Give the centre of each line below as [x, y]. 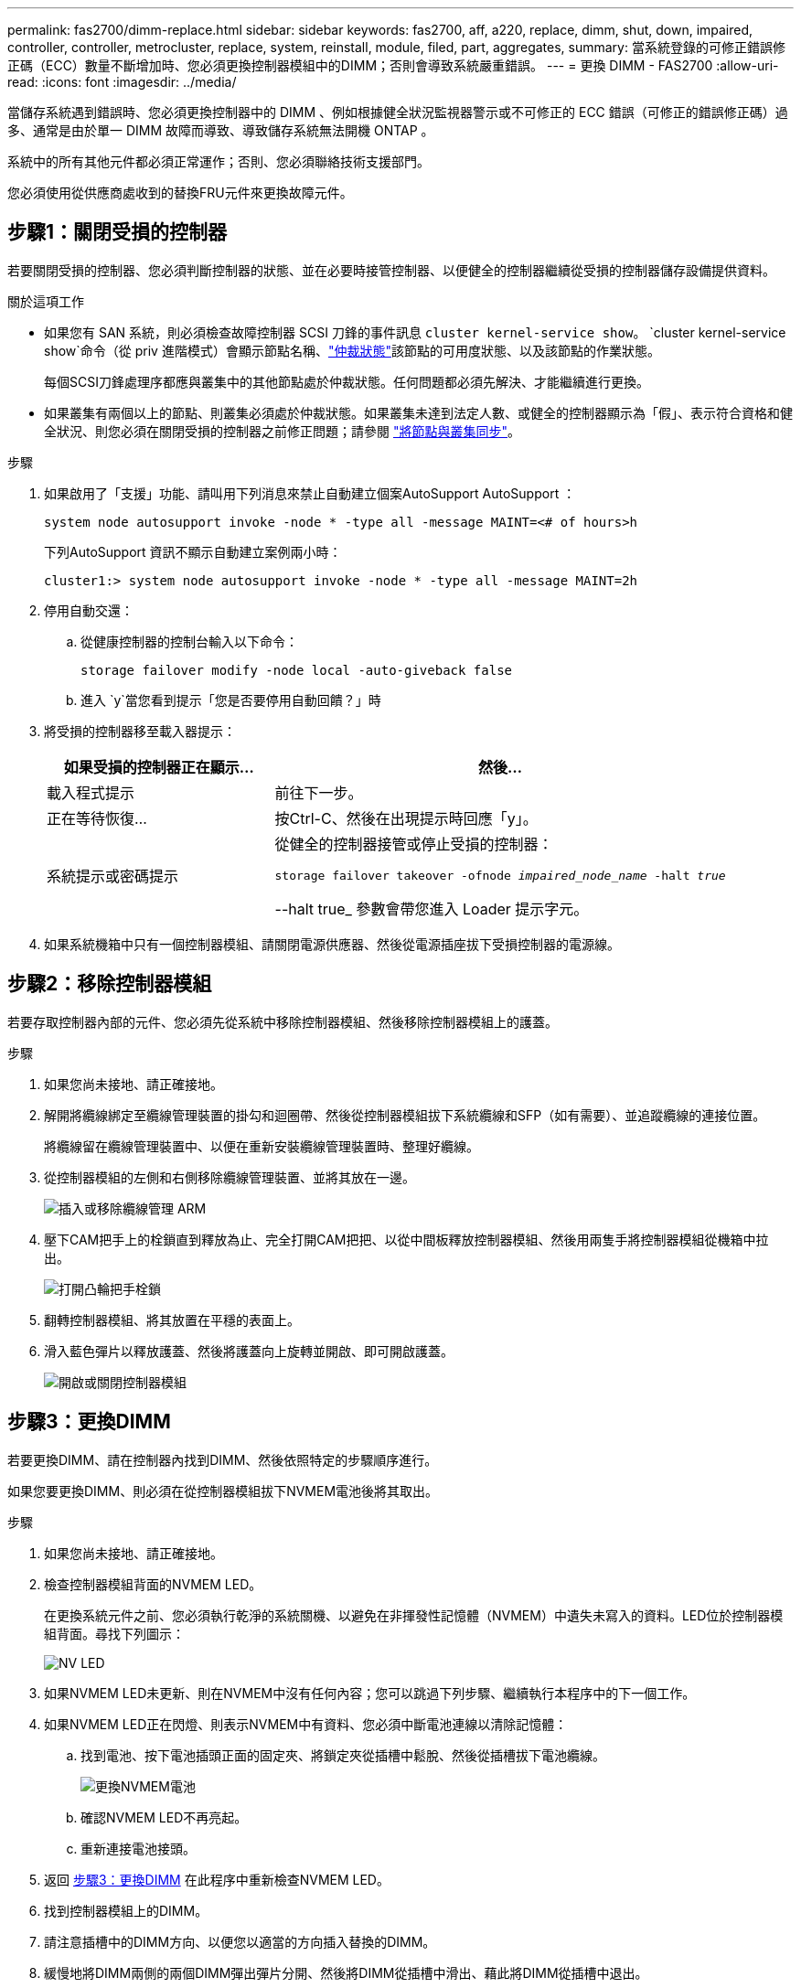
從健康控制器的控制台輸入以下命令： [189, 641]
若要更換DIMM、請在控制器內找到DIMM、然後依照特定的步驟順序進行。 [223, 1459]
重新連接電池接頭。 [138, 1848]
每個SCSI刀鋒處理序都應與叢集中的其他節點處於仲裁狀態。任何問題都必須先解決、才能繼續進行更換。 [347, 381]
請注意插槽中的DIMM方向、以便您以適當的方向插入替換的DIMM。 [240, 1941]
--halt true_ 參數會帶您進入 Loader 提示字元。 [432, 908]
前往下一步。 [319, 792]
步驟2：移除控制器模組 [110, 984]
